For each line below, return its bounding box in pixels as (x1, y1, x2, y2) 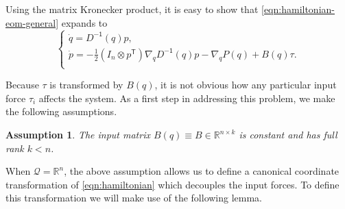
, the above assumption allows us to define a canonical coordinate (64, 164, 340, 178)
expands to (61, 15, 108, 29)
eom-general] (5, 15, 59, 29)
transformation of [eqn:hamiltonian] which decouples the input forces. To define (5, 177, 340, 191)
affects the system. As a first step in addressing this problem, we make (38, 90, 335, 105)
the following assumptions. (5, 104, 117, 119)
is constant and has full (239, 127, 337, 142)
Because (5, 77, 39, 92)
